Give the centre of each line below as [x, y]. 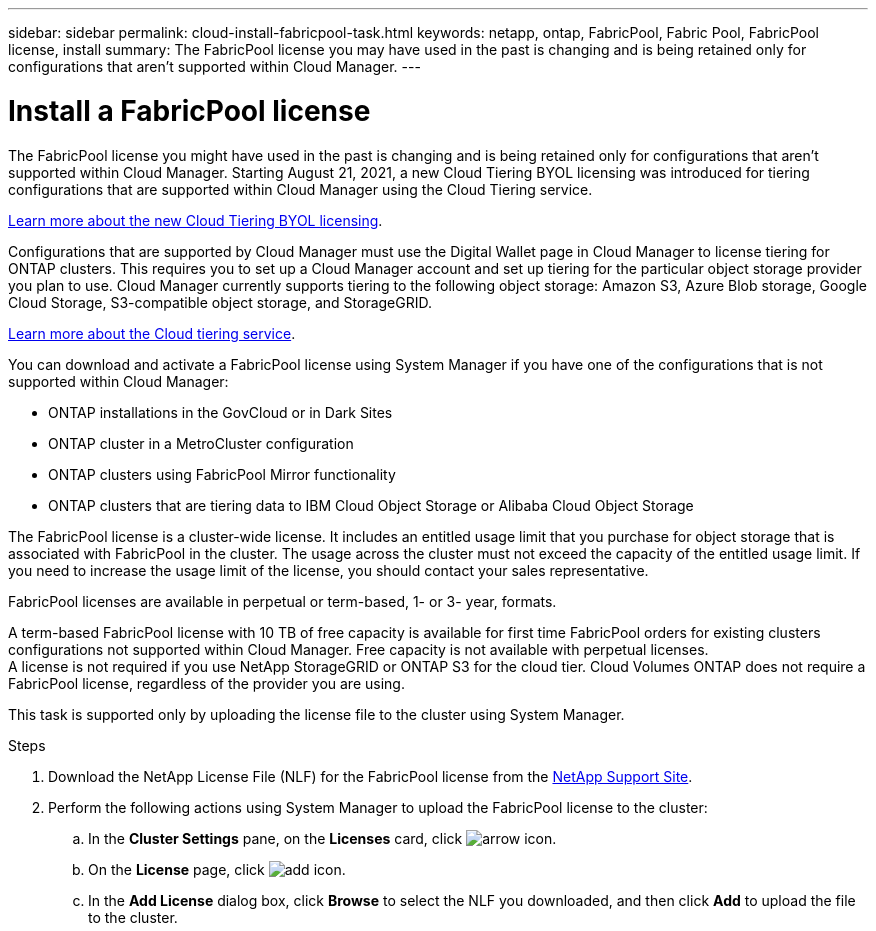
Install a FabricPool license [189, 110]
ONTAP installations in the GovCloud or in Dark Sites [220, 412]
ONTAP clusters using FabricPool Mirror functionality [222, 474]
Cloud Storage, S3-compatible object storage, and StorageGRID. [220, 302]
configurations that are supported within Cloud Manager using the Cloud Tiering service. [300, 189]
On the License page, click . [217, 869]
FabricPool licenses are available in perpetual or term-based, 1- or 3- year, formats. [282, 601]
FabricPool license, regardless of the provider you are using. [206, 683]
